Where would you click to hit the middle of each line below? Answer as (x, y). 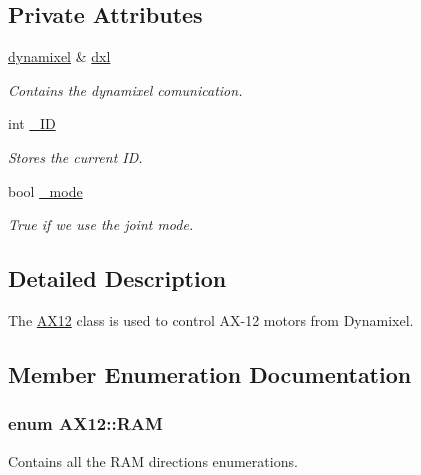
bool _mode (45, 190)
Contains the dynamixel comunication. (125, 89)
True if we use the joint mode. (101, 224)
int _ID (32, 123)
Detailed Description (117, 278)
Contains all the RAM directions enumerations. (153, 460)
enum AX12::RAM (85, 423)
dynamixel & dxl (59, 56)
